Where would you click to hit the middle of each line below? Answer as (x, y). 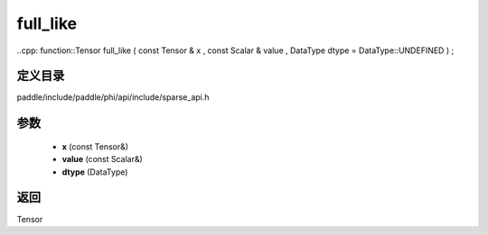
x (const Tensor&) (95, 146)
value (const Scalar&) (103, 159)
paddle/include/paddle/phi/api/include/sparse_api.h (113, 97)
